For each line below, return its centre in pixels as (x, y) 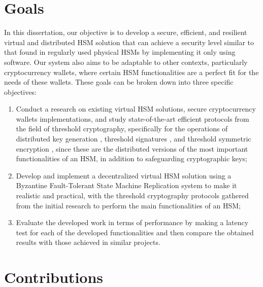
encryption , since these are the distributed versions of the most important (132, 148)
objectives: (20, 92)
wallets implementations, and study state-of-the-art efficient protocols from (133, 118)
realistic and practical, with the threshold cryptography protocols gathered (132, 195)
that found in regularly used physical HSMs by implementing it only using (120, 52)
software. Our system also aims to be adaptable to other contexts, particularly (126, 62)
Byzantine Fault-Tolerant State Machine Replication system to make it (126, 185)
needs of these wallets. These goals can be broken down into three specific (119, 82)
